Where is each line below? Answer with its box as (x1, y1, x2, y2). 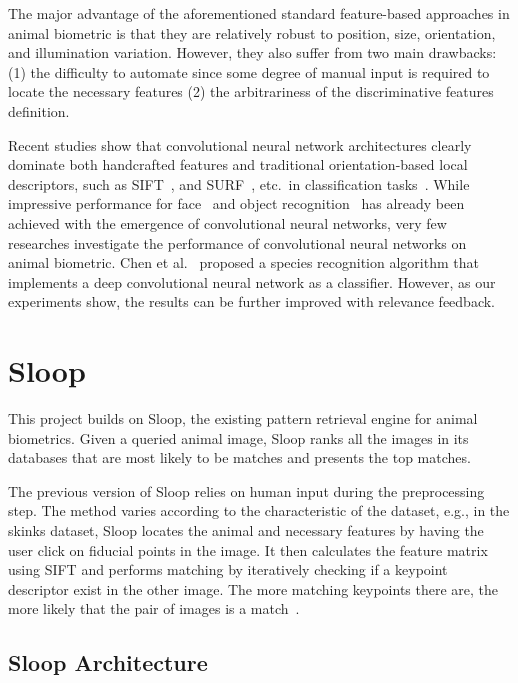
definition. (8, 100, 70, 121)
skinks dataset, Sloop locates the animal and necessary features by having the (8, 520, 484, 540)
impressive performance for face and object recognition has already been (8, 193, 465, 214)
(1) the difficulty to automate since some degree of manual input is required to (8, 61, 490, 82)
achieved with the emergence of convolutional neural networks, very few (8, 212, 447, 233)
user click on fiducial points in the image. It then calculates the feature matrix (8, 539, 488, 560)
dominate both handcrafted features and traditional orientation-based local (8, 154, 468, 175)
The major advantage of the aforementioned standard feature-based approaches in (8, 3, 510, 23)
